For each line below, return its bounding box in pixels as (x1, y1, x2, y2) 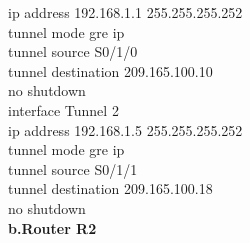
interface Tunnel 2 (8, 99, 119, 120)
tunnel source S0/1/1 (8, 158, 138, 179)
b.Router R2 (8, 217, 97, 238)
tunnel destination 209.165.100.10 (8, 60, 213, 81)
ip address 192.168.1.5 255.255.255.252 (8, 119, 243, 140)
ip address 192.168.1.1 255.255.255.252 (8, 2, 243, 22)
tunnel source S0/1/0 (8, 41, 138, 62)
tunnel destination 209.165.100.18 (8, 178, 213, 199)
